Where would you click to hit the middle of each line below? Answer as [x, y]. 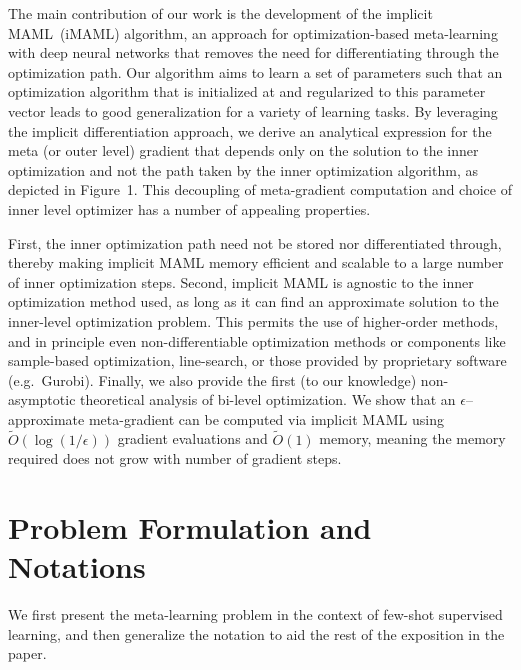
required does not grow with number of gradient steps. [175, 458]
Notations [77, 566]
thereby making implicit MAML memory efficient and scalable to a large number [256, 262]
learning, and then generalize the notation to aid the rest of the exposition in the [256, 633]
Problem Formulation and [190, 527]
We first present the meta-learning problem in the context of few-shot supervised [255, 614]
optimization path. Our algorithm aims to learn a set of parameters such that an [255, 71]
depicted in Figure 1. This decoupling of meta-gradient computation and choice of [260, 189]
